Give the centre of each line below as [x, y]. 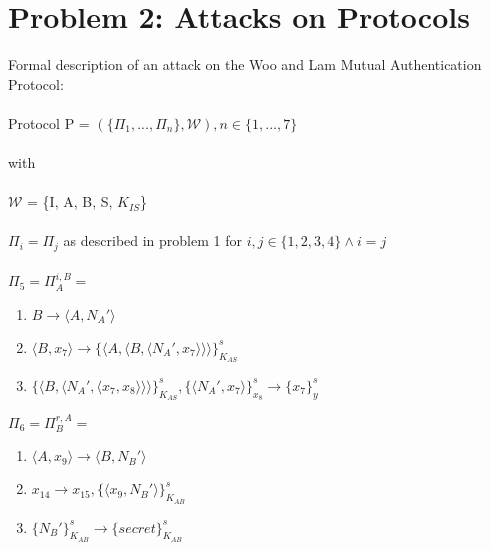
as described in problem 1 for [152, 240]
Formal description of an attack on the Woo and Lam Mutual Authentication [245, 64]
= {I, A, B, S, [70, 201]
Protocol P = [49, 122]
